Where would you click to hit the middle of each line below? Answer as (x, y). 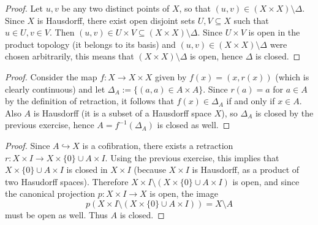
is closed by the (284, 112)
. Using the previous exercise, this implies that (192, 157)
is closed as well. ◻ (194, 125)
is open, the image (184, 193)
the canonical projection (50, 193)
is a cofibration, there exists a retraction (158, 145)
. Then (62, 32)
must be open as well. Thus (56, 214)
